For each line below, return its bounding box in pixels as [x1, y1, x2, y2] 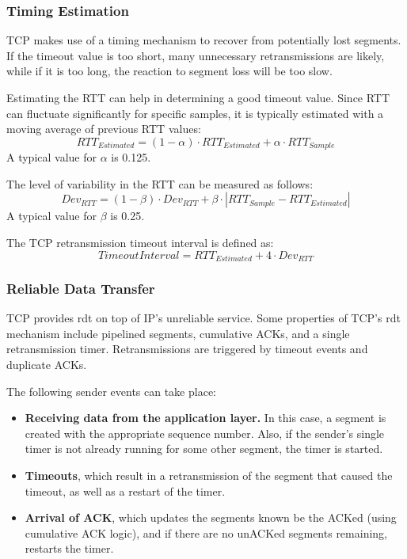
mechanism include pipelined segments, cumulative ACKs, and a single [6, 325, 350, 341]
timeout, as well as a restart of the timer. [25, 482, 226, 499]
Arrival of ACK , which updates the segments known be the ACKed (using [25, 509, 397, 526]
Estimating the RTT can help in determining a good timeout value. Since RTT [6, 89, 390, 105]
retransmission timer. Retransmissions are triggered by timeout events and [6, 340, 368, 357]
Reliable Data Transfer [6, 278, 155, 298]
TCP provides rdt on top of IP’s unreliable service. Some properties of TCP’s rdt [6, 310, 401, 326]
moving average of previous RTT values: [6, 120, 201, 137]
